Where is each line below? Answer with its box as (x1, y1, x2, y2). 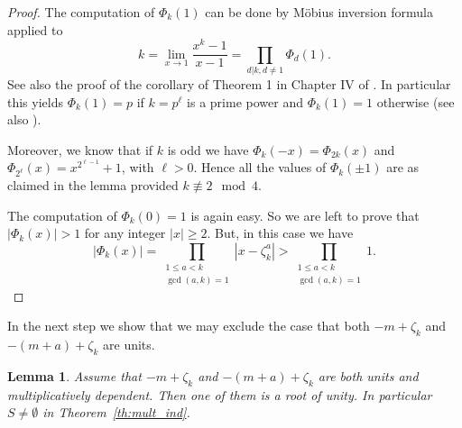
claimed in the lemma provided (7, 176, 179, 195)
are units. (103, 335, 155, 354)
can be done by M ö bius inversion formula (205, 3, 433, 21)
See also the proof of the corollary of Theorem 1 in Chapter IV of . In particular (7, 75, 451, 94)
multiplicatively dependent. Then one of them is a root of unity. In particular (7, 385, 432, 404)
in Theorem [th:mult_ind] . (42, 403, 190, 422)
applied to (7, 20, 63, 39)
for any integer (84, 223, 166, 242)
